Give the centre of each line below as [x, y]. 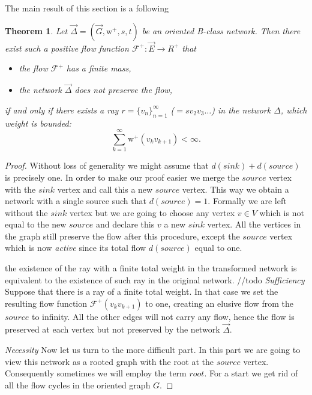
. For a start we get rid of [251, 373]
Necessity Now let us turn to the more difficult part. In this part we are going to [153, 350]
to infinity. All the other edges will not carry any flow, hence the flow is [163, 316]
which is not [282, 212]
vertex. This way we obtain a [235, 189]
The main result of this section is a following [87, 8]
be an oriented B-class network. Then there [221, 30]
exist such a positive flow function [67, 48]
